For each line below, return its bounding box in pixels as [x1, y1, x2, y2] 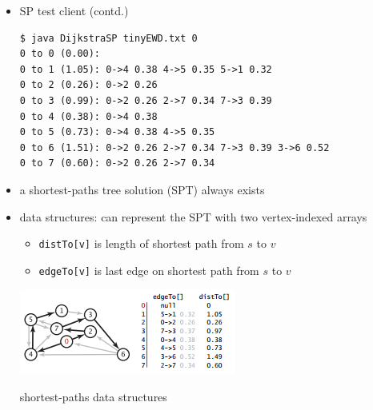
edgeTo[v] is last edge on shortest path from [38, 261, 259, 278]
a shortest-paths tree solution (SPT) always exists [19, 181, 265, 197]
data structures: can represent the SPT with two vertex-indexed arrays [19, 208, 367, 225]
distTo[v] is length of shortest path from [38, 235, 244, 252]
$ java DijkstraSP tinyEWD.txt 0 [19, 32, 198, 44]
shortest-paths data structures [19, 388, 167, 405]
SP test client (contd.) [19, 2, 129, 18]
